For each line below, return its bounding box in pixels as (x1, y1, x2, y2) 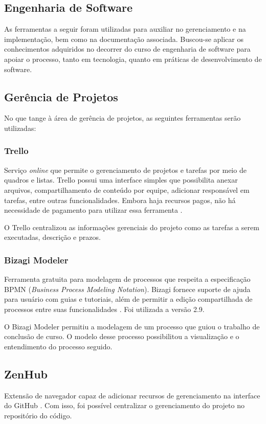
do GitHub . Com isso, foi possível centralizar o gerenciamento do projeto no (4, 400, 245, 411)
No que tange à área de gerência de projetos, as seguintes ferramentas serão (4, 113, 241, 123)
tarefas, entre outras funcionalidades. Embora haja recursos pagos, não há (4, 194, 236, 205)
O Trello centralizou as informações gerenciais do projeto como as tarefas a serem (4, 221, 259, 232)
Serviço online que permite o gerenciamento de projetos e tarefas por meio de (4, 164, 247, 175)
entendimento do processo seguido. (4, 341, 113, 351)
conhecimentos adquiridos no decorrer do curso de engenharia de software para (4, 43, 251, 54)
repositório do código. (4, 410, 72, 420)
